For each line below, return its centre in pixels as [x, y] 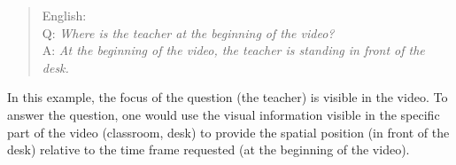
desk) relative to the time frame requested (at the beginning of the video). [209, 149]
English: [64, 15]
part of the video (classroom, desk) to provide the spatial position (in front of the [228, 132]
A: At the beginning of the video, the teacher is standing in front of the [233, 50]
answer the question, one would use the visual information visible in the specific [224, 114]
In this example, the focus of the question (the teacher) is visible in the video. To [228, 97]
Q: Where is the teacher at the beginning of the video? [188, 32]
